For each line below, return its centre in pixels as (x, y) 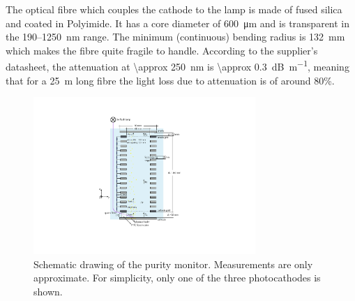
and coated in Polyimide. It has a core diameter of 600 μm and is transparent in (178, 23)
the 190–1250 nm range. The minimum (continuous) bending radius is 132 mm (175, 37)
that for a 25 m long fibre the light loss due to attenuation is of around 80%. (170, 80)
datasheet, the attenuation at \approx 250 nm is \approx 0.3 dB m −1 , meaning (177, 66)
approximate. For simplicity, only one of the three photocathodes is (177, 278)
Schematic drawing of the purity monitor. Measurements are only (173, 264)
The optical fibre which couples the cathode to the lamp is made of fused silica (174, 9)
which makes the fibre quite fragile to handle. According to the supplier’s (162, 50)
